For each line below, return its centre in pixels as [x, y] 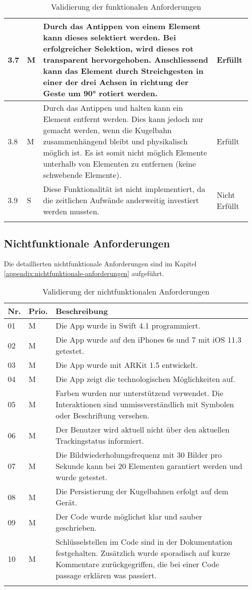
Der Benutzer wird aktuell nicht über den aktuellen [142, 430]
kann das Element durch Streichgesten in [123, 71]
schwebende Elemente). [82, 175]
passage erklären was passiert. [106, 575]
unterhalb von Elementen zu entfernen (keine [119, 164]
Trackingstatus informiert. [100, 441]
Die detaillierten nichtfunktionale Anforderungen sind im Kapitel [100, 264]
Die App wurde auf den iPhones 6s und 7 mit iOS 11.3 [149, 340]
